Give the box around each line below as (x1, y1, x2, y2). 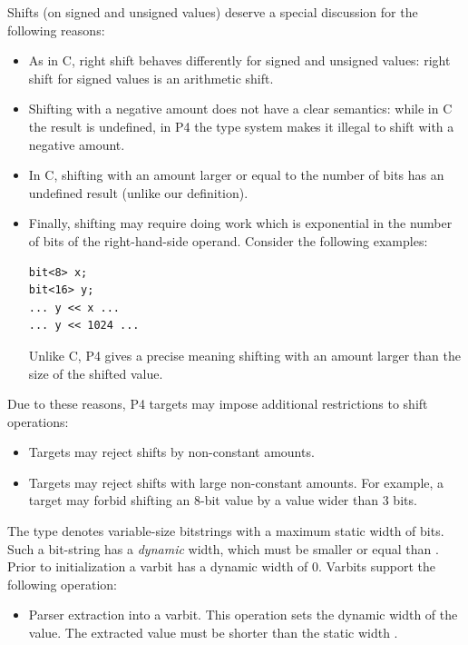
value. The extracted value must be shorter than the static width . (28, 623, 398, 642)
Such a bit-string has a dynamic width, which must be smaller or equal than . (7, 539, 439, 558)
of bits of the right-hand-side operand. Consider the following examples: (28, 231, 428, 250)
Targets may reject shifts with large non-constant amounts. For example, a (28, 472, 444, 491)
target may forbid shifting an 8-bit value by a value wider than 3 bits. (28, 491, 417, 510)
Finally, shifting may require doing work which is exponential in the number (28, 213, 453, 233)
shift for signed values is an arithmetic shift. (28, 68, 274, 87)
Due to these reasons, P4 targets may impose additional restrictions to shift (7, 394, 428, 413)
